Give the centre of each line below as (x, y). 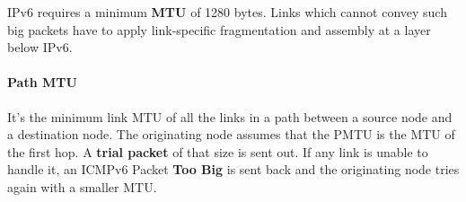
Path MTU (42, 82)
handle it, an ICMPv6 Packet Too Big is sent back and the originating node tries (233, 169)
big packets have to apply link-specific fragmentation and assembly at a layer (219, 29)
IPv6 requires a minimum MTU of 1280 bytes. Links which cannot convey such (227, 12)
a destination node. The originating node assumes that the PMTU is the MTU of (231, 134)
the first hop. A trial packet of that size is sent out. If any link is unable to (218, 151)
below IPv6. (40, 47)
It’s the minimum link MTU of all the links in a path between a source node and (230, 116)
